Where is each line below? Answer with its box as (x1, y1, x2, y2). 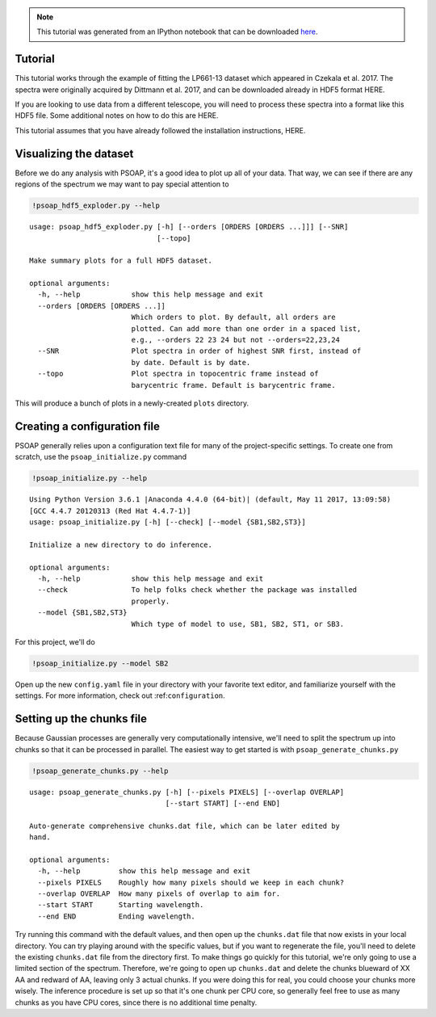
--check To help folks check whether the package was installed (37, 586, 358, 595)
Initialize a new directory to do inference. (29, 540, 213, 549)
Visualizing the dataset (15, 146, 134, 161)
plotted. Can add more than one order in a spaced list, (131, 324, 362, 333)
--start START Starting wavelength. (37, 901, 204, 910)
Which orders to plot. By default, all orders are (131, 313, 336, 322)
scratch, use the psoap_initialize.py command (15, 452, 187, 462)
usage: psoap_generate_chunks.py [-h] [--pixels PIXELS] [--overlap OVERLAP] (29, 788, 345, 796)
